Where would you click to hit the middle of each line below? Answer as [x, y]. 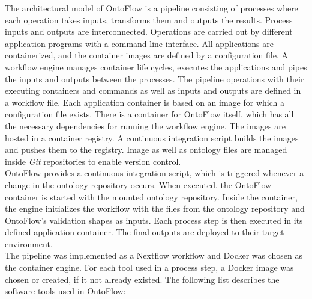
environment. [29, 243]
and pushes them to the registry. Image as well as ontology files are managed [146, 149]
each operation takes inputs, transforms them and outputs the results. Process [149, 20]
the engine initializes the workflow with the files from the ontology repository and [155, 208]
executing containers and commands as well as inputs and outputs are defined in [153, 91]
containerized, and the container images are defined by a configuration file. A [146, 55]
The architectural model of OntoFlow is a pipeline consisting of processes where [151, 8]
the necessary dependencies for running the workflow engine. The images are [145, 125]
